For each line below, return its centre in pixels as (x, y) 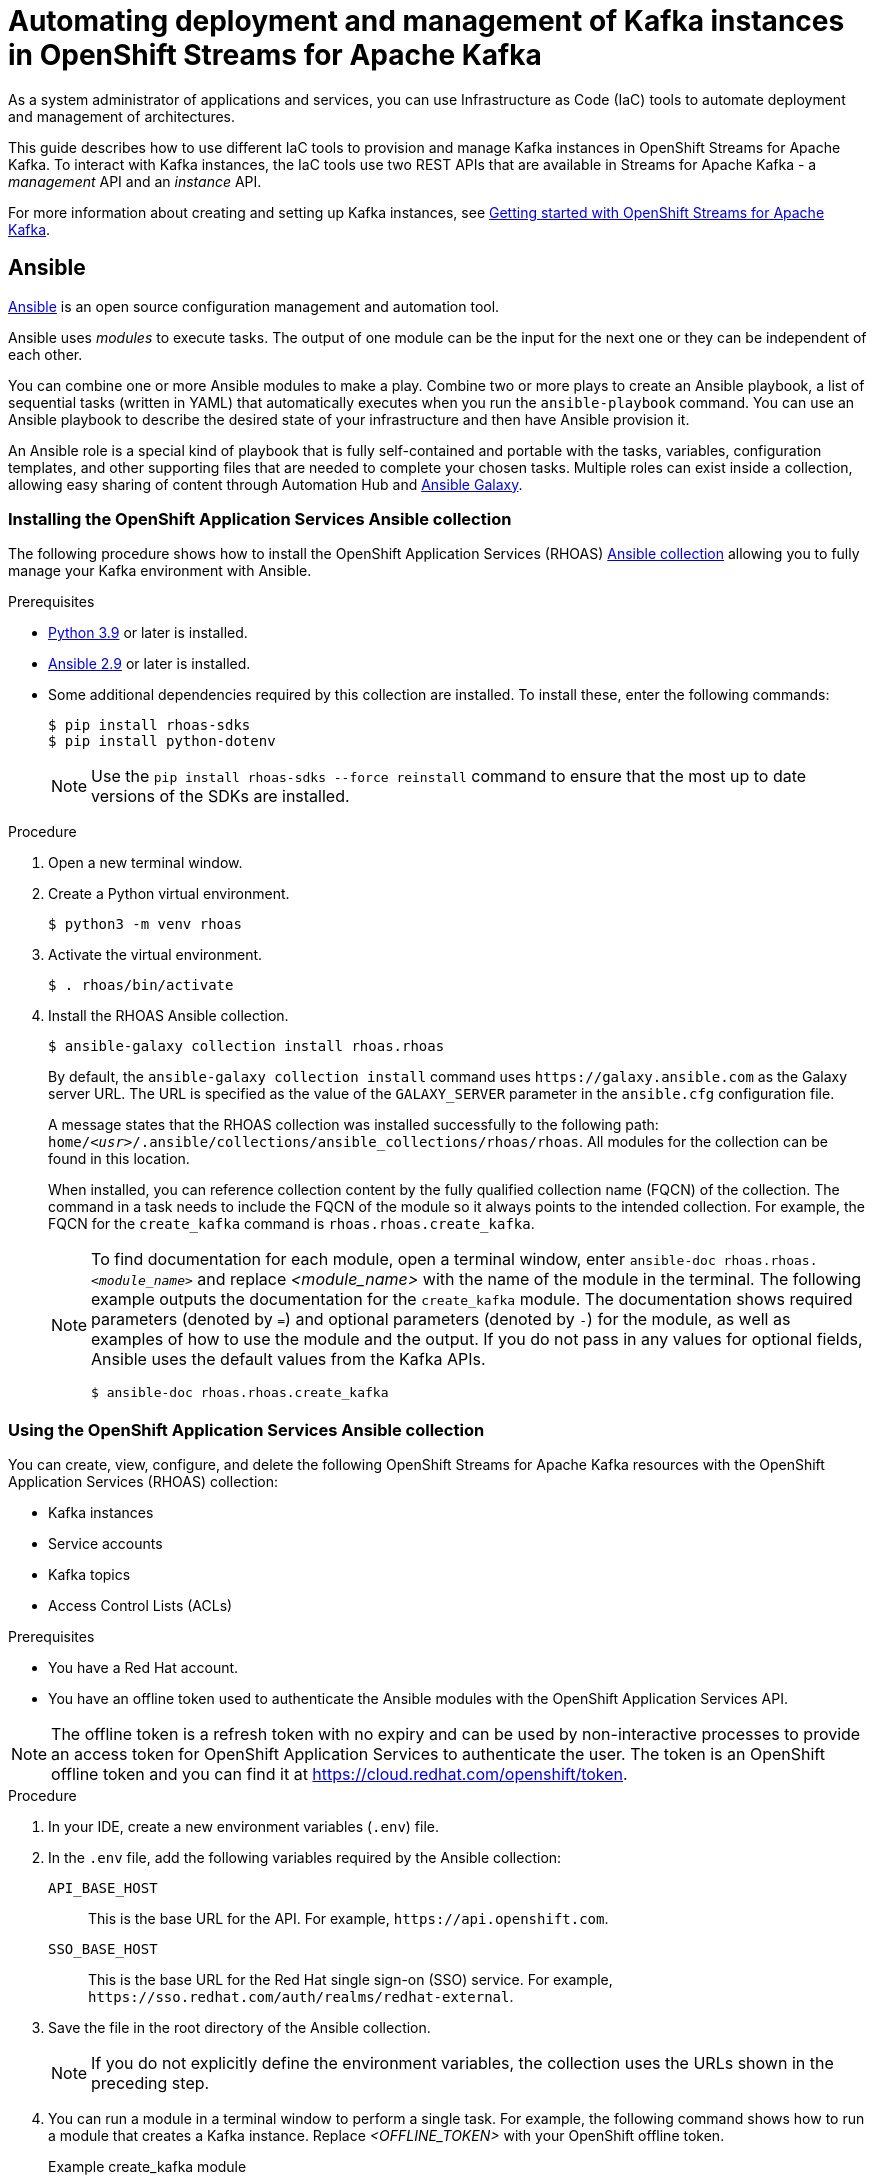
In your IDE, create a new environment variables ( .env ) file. (244, 1827)
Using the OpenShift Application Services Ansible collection (246, 1429)
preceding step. (150, 2083)
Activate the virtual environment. (155, 955)
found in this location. (119, 1159)
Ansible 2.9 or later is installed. (149, 664)
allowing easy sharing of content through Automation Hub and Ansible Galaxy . (265, 484)
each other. (45, 354)
